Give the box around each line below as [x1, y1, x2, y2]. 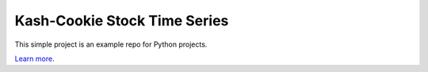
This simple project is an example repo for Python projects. [14, 40, 208, 49]
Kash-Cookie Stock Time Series [14, 12, 229, 29]
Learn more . [14, 54, 55, 63]
